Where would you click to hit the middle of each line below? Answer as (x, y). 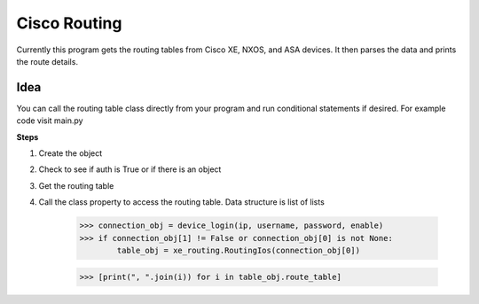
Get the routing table (76, 185)
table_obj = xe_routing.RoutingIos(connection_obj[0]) (239, 250)
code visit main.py (50, 121)
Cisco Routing (69, 23)
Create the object (71, 153)
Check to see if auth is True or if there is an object (130, 169)
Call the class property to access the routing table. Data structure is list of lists (182, 202)
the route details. (47, 61)
